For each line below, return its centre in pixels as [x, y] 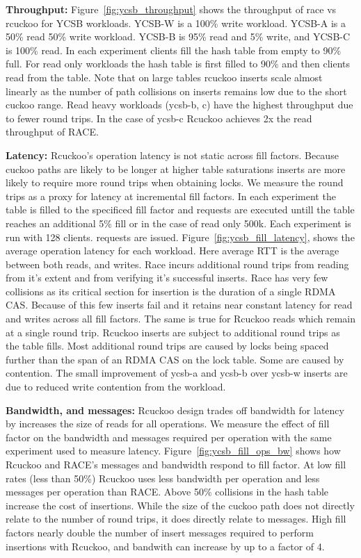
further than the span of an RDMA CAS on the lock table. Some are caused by [175, 359]
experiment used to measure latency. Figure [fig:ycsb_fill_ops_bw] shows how [173, 451]
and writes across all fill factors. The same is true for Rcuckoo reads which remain [181, 319]
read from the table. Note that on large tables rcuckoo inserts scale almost [164, 77]
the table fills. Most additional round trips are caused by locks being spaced [167, 346]
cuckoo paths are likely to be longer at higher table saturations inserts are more [176, 169]
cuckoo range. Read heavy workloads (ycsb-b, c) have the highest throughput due [179, 105]
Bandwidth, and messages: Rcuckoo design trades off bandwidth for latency [175, 410]
